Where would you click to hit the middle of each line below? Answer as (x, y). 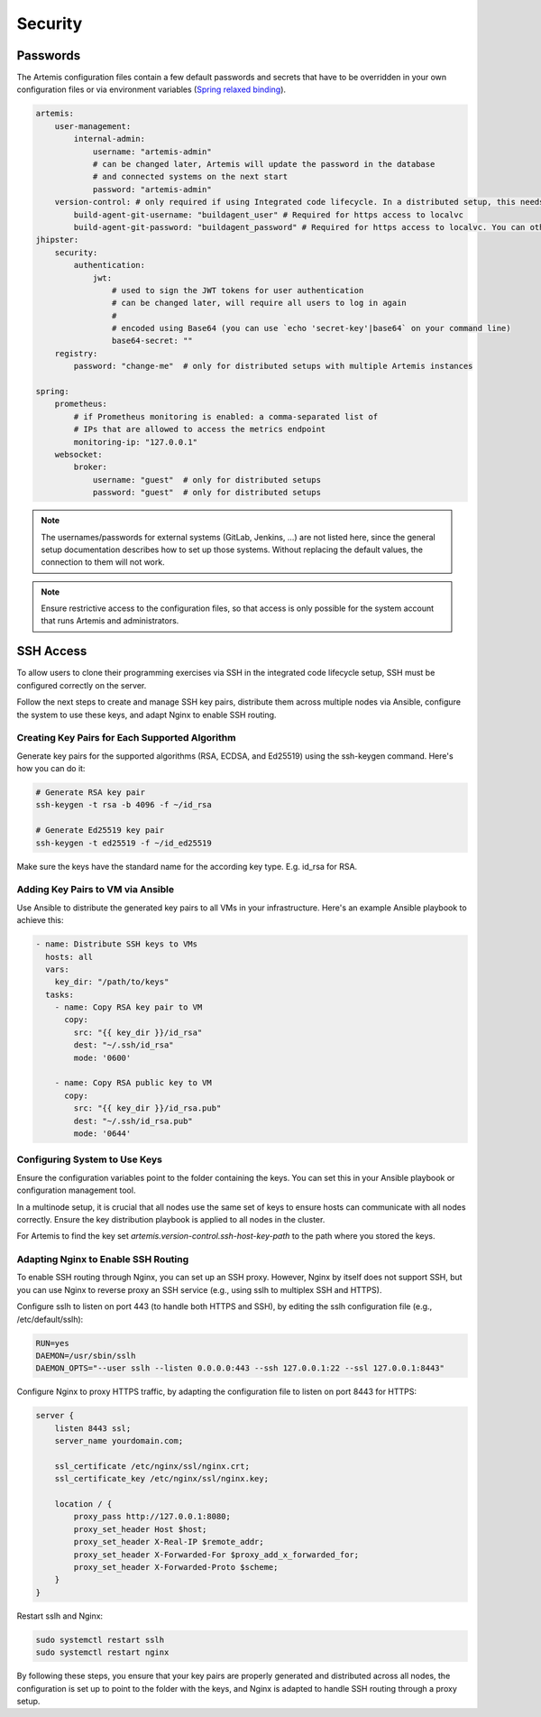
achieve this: (40, 920)
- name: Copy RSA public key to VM (133, 1083)
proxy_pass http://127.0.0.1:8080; (152, 1517)
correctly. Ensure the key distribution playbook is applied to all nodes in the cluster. (171, 1219)
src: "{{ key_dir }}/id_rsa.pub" (147, 1108)
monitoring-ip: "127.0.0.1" (136, 442)
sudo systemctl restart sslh (100, 1639)
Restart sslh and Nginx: (60, 1616)
